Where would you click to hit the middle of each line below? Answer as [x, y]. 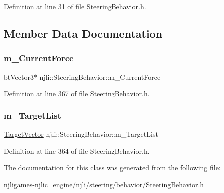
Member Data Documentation [83, 33]
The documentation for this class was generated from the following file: [112, 167]
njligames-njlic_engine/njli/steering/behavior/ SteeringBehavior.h [104, 184]
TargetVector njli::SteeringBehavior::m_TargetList [81, 134]
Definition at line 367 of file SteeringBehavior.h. [77, 93]
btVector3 [19, 76]
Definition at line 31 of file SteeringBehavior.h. [75, 6]
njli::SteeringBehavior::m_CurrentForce [100, 76]
